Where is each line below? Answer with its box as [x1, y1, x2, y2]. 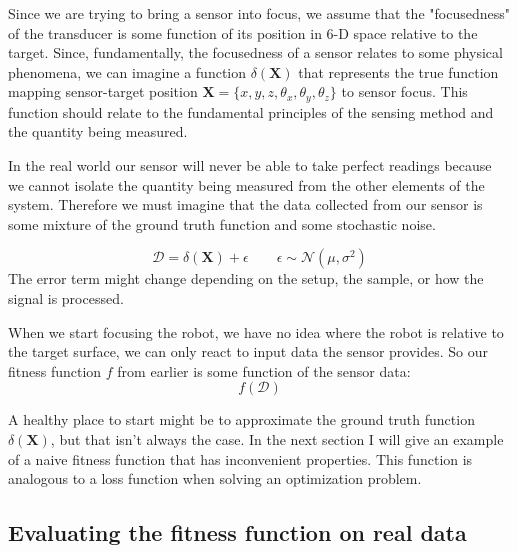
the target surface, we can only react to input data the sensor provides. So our [8, 341, 489, 362]
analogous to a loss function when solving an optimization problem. [8, 468, 422, 489]
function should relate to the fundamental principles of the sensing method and [8, 101, 494, 122]
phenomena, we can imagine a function [8, 61, 246, 82]
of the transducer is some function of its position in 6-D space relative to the [8, 22, 478, 43]
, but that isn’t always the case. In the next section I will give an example [50, 428, 504, 449]
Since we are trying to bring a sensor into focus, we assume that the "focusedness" [8, 3, 510, 23]
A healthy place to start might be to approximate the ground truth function [8, 409, 475, 430]
